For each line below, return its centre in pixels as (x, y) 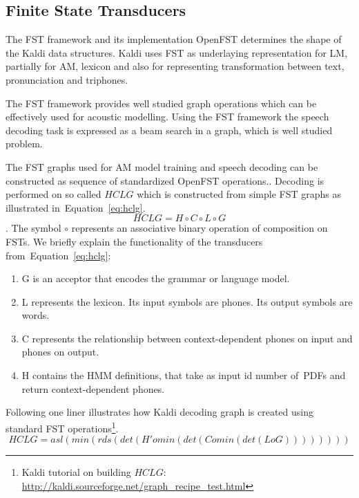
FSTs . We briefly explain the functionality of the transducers (134, 241)
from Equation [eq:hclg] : (58, 255)
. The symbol (33, 228)
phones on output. (60, 352)
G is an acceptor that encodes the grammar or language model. (156, 278)
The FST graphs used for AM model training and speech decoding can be (162, 166)
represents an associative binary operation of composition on (200, 228)
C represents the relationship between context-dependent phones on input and (187, 338)
